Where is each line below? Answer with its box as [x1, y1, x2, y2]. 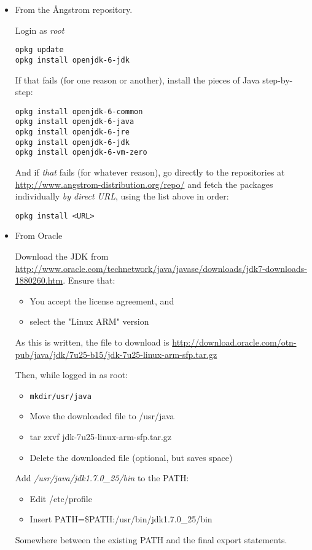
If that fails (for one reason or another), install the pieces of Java [15, 73, 260, 86]
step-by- [262, 73, 293, 86]
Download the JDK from [15, 250, 109, 262]
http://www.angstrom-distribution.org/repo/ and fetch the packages [15, 177, 273, 190]
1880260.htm [15, 274, 63, 287]
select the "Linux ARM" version [29, 315, 149, 328]
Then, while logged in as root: [15, 368, 128, 381]
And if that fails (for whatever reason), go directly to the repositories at [15, 165, 285, 178]
